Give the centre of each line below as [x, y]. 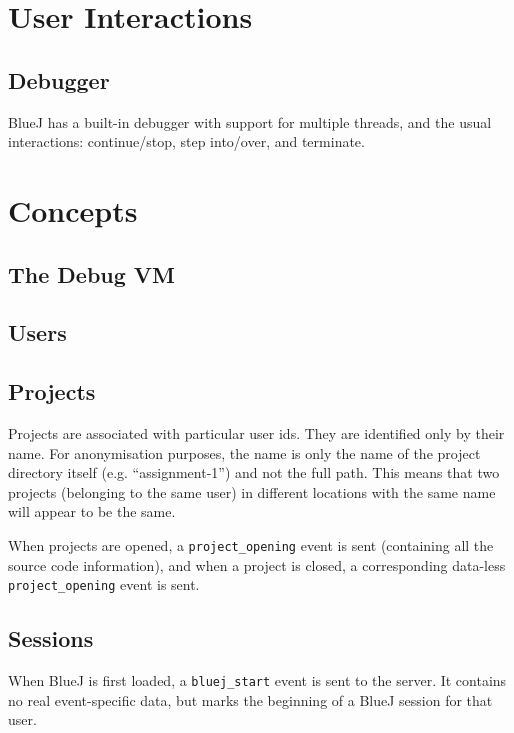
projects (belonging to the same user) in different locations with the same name [252, 491]
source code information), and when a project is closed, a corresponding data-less [257, 564]
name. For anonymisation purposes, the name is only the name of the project [244, 452]
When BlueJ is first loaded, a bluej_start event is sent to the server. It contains [257, 679]
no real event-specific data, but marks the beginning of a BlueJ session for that [250, 699]
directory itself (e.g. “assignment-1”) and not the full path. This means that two [254, 472]
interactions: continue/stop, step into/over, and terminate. [186, 141]
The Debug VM [92, 273]
